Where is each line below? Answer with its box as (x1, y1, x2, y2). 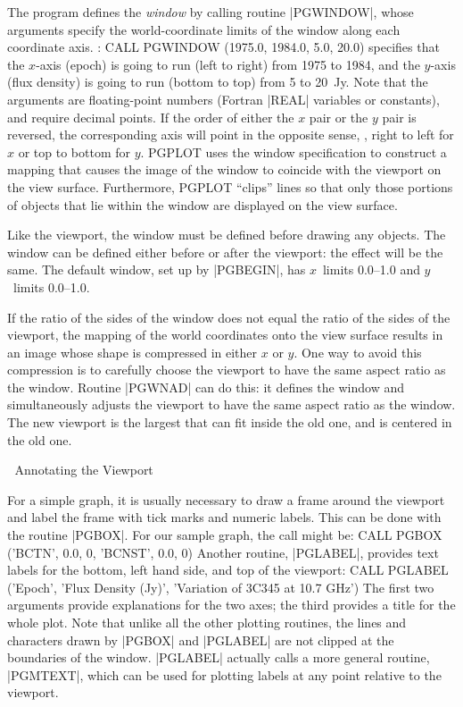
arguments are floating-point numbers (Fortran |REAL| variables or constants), (7, 89, 440, 108)
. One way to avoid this (294, 342, 422, 361)
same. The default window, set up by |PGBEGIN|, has (7, 260, 306, 279)
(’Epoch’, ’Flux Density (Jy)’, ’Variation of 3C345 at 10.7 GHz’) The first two (7, 577, 434, 596)
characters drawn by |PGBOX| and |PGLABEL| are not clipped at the (7, 630, 394, 649)
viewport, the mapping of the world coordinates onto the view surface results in (7, 325, 443, 344)
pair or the (309, 107, 368, 126)
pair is (382, 107, 417, 126)
